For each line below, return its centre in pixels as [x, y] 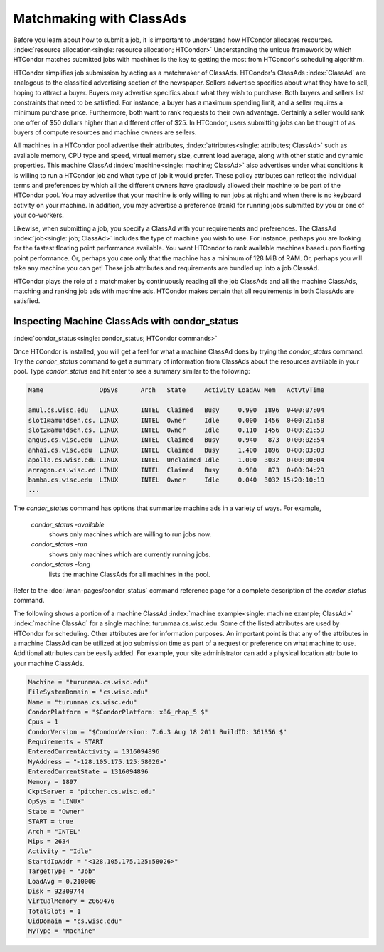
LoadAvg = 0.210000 [62, 881]
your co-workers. [38, 215]
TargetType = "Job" [62, 871]
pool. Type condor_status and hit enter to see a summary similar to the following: [132, 371]
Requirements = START [66, 742]
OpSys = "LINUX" [57, 802]
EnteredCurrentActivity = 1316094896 [94, 752]
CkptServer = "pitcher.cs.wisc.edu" [92, 792]
